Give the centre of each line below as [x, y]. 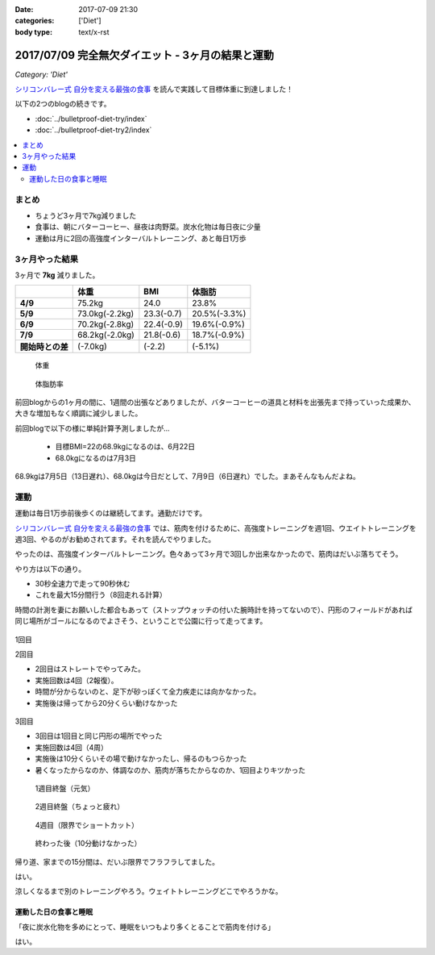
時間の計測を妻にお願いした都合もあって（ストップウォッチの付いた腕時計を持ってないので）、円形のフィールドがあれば [214, 610]
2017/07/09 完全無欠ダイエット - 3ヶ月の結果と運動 [144, 55]
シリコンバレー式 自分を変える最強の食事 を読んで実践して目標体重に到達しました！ [154, 90]
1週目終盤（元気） [65, 788]
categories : [35, 21]
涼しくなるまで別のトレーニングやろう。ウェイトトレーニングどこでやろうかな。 [149, 891]
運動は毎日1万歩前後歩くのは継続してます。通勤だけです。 [111, 513]
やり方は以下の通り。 [50, 569]
